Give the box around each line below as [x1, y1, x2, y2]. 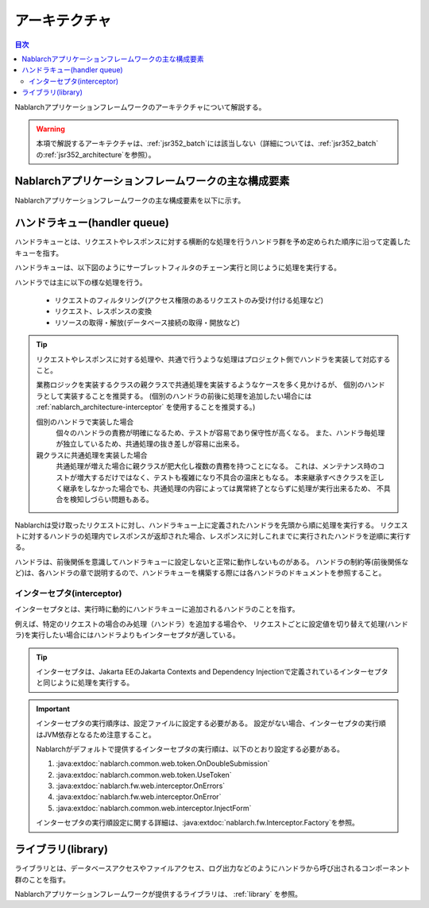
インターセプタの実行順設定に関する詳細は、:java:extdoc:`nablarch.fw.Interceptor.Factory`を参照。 [36, 818, 359, 828]
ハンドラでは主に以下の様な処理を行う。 [14, 277, 147, 287]
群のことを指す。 [14, 875, 71, 884]
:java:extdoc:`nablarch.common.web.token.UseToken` [56, 770, 232, 779]
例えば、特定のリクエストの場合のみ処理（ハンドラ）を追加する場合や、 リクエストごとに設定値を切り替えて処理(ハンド [14, 619, 408, 628]
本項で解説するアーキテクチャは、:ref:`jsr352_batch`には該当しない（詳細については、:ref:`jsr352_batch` [36, 139, 379, 149]
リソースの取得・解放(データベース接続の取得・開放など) [54, 318, 240, 327]
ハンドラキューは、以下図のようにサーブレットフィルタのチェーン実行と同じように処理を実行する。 [14, 263, 342, 272]
